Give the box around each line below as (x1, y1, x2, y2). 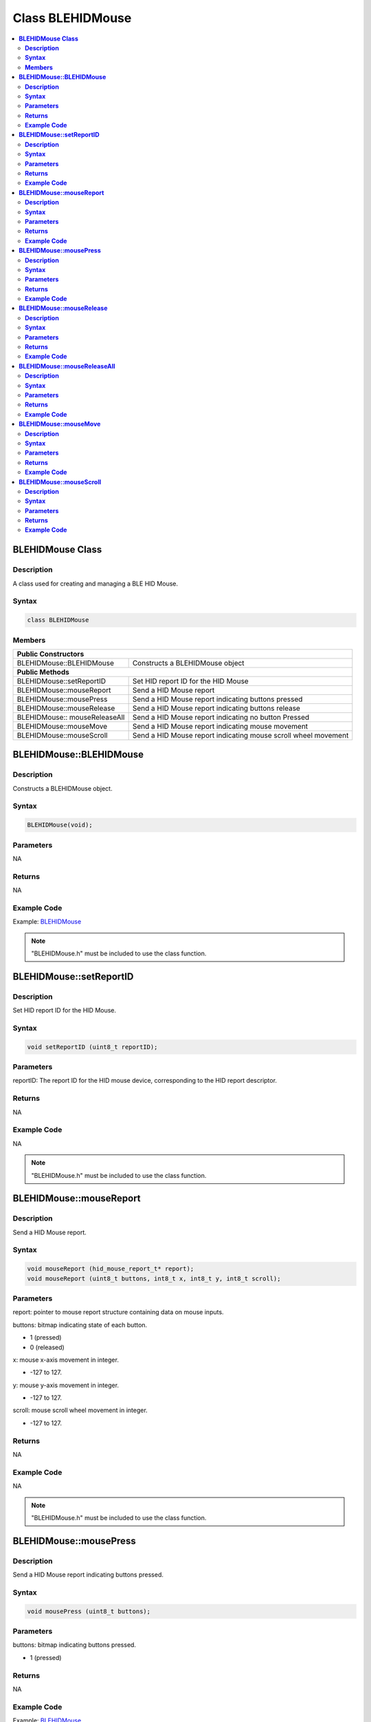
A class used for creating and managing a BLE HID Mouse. (12, 579, 179, 588)
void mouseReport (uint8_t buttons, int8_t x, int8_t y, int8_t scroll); (27, 1274, 281, 1283)
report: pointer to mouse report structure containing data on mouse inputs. (12, 1308, 224, 1316)
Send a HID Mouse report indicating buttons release (132, 703, 300, 713)
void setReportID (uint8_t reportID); (27, 1043, 158, 1050)
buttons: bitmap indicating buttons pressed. (12, 1641, 137, 1649)
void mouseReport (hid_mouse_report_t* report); (27, 1265, 194, 1273)
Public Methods (16, 667, 70, 676)
